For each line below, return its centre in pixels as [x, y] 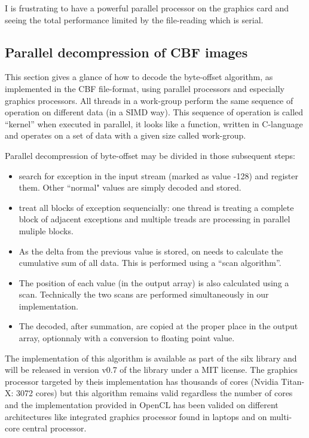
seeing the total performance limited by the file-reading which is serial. [134, 19]
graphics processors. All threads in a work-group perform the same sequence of [149, 100]
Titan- [293, 381]
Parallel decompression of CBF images [126, 52]
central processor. [54, 428]
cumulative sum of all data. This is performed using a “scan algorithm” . [150, 263]
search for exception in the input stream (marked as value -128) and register [158, 175]
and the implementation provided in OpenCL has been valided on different [142, 405]
